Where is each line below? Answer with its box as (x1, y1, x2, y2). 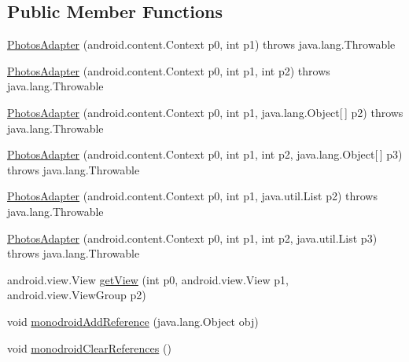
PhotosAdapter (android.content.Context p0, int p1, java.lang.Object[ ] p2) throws (7, 104, 403, 120)
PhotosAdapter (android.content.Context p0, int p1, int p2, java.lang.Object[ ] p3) (7, 146, 403, 163)
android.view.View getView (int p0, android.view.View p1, (7, 271, 289, 287)
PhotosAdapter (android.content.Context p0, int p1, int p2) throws (7, 62, 330, 79)
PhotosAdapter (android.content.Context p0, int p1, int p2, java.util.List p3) (7, 229, 378, 246)
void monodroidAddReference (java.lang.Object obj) (7, 313, 259, 329)
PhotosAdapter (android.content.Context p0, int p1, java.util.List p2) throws (7, 188, 378, 204)
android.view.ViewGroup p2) (7, 287, 146, 303)
